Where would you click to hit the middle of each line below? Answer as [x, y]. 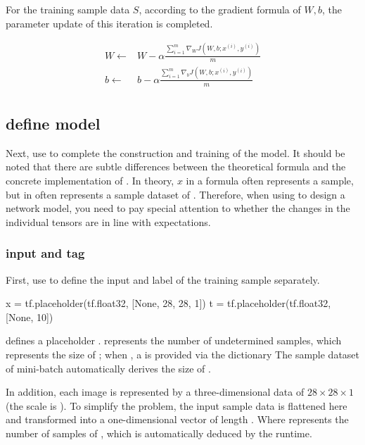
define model [53, 123]
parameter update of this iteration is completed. [109, 23]
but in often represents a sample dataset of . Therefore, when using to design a [175, 194]
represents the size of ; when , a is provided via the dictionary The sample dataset [183, 354]
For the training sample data [68, 9]
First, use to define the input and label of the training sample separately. [163, 279]
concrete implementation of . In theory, [90, 180]
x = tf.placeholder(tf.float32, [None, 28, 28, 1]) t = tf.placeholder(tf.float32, [168, 303]
